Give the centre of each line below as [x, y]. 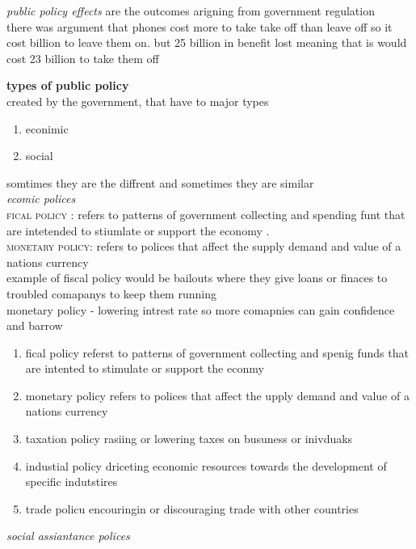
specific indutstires [71, 481]
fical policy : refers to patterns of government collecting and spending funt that [206, 214]
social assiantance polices [68, 536]
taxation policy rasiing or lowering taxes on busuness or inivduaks [189, 439]
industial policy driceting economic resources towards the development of [206, 465]
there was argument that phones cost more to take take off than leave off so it [200, 26]
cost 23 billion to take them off [83, 58]
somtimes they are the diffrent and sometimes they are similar [160, 182]
